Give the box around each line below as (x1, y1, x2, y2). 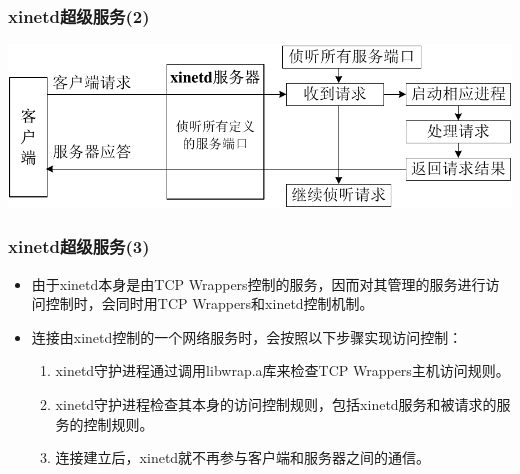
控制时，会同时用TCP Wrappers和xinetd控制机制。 (45, 293, 374, 314)
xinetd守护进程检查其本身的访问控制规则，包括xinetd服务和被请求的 (55, 393, 497, 414)
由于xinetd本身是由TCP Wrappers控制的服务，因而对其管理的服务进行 (31, 273, 486, 294)
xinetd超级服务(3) (8, 234, 150, 259)
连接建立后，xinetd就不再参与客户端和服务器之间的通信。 (55, 447, 431, 468)
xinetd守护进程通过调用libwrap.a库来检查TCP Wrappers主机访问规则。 (55, 360, 510, 381)
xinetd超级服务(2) (8, 3, 150, 28)
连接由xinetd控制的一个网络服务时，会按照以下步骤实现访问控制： (31, 326, 463, 347)
